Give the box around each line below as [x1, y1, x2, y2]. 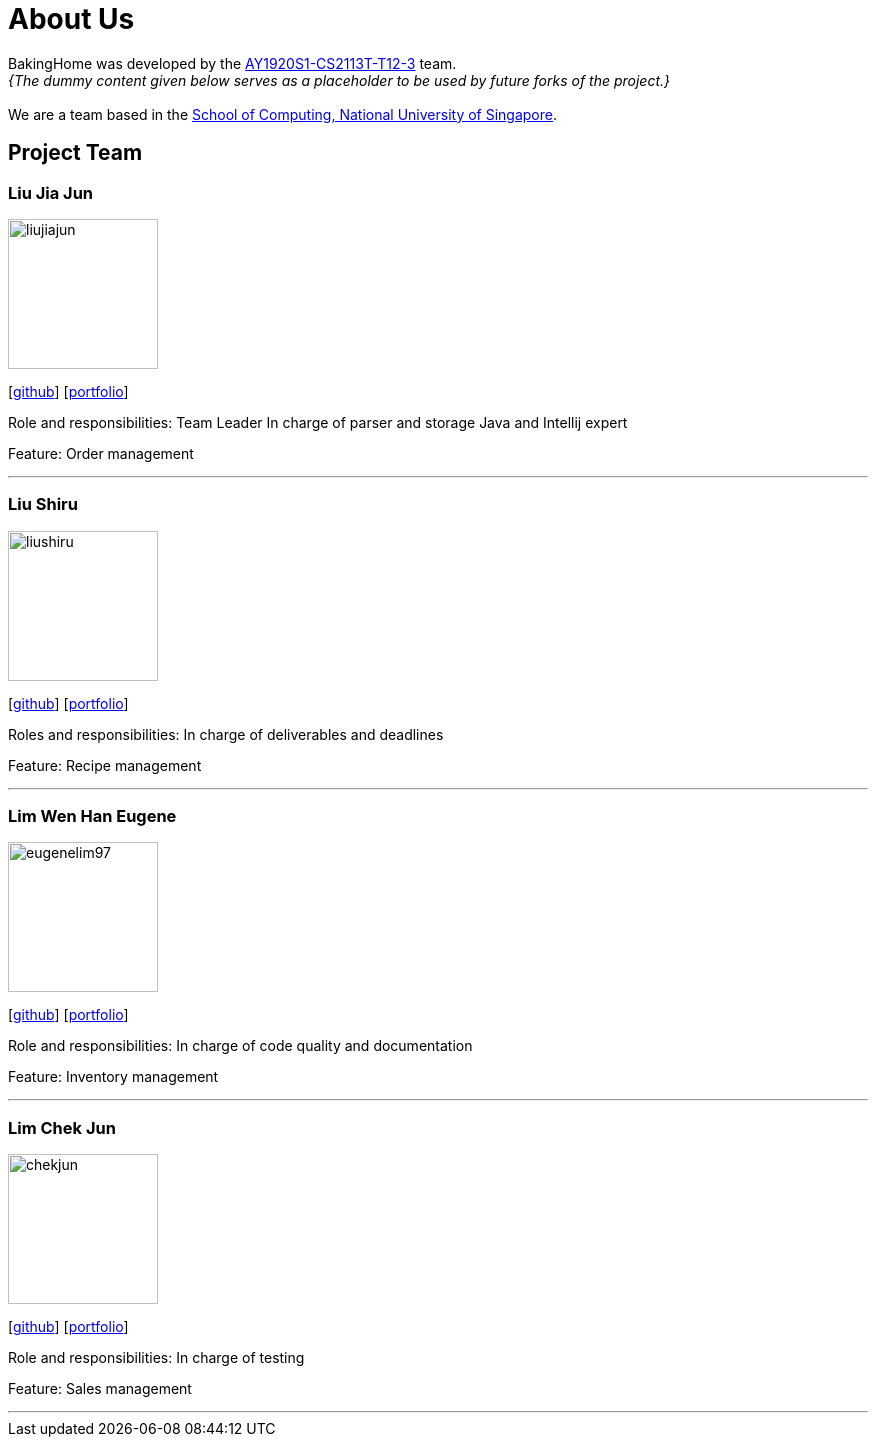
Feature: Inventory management [8, 1068, 219, 1086]
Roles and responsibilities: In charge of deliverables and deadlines [8, 725, 444, 743]
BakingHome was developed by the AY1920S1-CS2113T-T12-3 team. [8, 54, 457, 72]
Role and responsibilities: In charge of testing [8, 1349, 305, 1367]
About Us [8, 2, 135, 36]
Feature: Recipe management [8, 756, 202, 774]
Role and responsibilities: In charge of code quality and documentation [8, 1037, 473, 1055]
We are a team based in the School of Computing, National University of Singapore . [8, 105, 558, 123]
